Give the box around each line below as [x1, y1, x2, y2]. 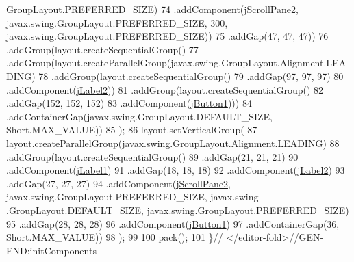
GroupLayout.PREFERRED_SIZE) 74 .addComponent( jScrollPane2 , [6, 2, 299, 16]
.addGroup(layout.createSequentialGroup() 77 [6, 42, 199, 56]
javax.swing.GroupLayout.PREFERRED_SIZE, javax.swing [6, 189, 259, 204]
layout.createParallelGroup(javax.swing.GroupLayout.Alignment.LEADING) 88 [6, 135, 340, 150]
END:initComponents [6, 243, 97, 257]
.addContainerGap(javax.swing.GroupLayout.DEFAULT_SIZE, [6, 109, 273, 123]
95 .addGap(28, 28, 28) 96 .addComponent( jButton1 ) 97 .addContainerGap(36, [6, 216, 340, 231]
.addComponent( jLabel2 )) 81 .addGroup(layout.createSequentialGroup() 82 [6, 82, 324, 96]
